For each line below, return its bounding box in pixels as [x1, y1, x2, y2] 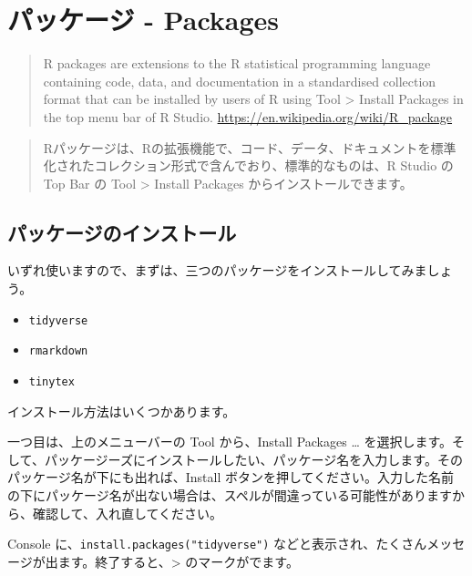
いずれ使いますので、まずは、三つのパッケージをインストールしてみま [7, 261, 427, 280]
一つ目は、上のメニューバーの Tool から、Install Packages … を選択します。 [7, 432, 453, 451]
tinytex [28, 375, 75, 388]
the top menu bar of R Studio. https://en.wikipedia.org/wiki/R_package [43, 107, 453, 126]
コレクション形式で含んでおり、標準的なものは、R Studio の [94, 156, 454, 175]
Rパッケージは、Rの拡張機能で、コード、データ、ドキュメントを [43, 138, 431, 157]
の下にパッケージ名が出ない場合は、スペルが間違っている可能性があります [7, 486, 453, 505]
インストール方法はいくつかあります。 [7, 401, 236, 420]
